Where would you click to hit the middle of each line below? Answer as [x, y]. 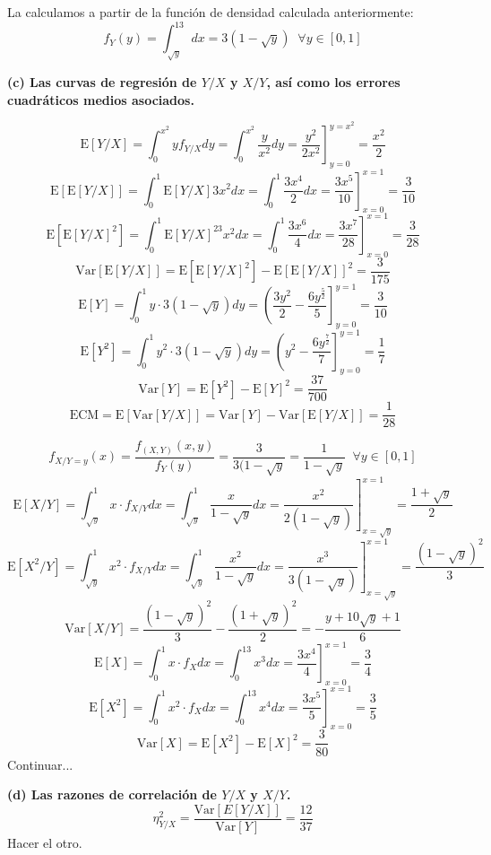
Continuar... [40, 764]
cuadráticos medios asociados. [101, 99]
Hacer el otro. [45, 842]
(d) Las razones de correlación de [112, 794]
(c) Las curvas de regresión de [102, 82]
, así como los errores [333, 82]
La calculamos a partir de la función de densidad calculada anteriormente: [211, 12]
